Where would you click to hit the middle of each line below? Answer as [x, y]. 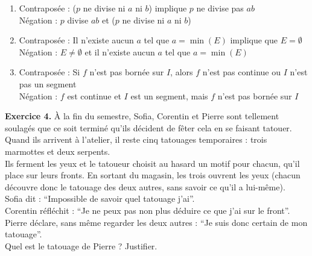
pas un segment [48, 83]
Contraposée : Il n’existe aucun [76, 40]
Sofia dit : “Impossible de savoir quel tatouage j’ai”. [100, 198]
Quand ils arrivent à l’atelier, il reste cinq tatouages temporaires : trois [136, 139]
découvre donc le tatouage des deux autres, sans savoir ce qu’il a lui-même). [145, 186]
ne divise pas [220, 8]
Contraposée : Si [49, 72]
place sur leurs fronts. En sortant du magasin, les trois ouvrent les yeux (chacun [153, 175]
